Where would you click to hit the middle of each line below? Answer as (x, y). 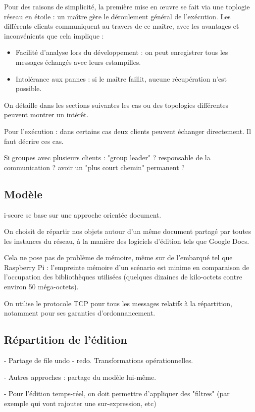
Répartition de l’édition (66, 340)
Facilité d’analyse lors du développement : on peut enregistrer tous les (122, 52)
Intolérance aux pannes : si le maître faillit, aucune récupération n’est (121, 78)
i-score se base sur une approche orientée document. (83, 214)
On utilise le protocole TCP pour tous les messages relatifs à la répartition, (118, 303)
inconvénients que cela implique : (54, 35)
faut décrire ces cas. (34, 141)
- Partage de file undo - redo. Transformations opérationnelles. (99, 360)
